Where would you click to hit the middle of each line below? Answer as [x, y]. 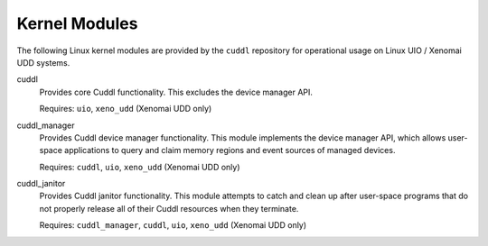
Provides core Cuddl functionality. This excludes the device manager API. [176, 92]
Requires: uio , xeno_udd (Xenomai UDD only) [126, 109]
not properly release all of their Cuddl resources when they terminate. [169, 208]
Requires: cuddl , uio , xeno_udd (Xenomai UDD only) [140, 167]
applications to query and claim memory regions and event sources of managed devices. [230, 150]
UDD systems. [43, 62]
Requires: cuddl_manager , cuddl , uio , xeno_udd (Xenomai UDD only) [173, 225]
